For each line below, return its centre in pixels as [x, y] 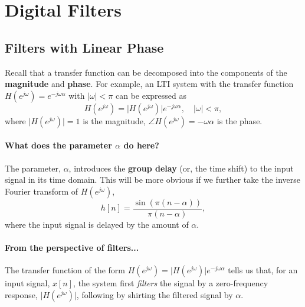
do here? [141, 145]
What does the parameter [58, 145]
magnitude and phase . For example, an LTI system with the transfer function [149, 84]
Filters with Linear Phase [84, 47]
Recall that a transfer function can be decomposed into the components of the [146, 72]
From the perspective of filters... [72, 247]
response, [21, 294]
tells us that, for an [263, 270]
